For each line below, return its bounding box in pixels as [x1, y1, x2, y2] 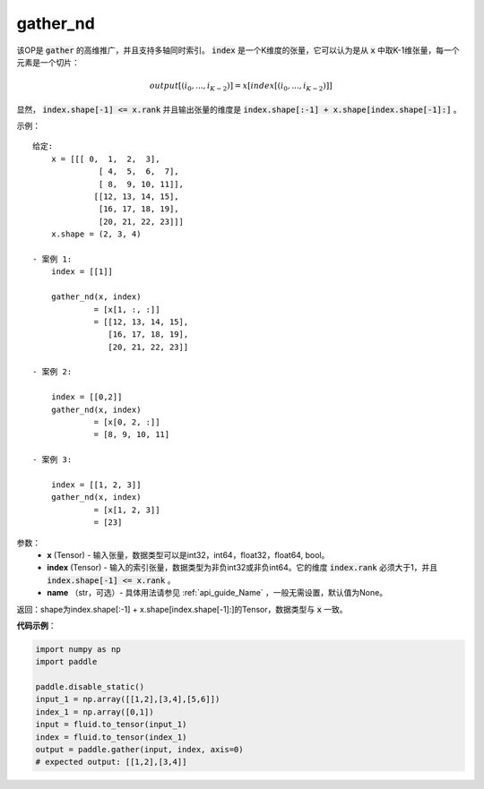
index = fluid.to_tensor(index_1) [35, 732, 187, 742]
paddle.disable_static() [35, 682, 145, 692]
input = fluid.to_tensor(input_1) [35, 719, 187, 730]
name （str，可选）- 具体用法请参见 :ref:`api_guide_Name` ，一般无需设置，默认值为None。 [47, 587, 388, 598]
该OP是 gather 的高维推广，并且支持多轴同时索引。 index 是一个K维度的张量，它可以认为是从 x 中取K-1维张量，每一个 [16, 45, 460, 56]
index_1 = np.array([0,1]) [35, 707, 154, 716]
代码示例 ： [16, 620, 56, 630]
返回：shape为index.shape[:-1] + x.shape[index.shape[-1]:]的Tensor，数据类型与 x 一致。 [16, 604, 349, 614]
